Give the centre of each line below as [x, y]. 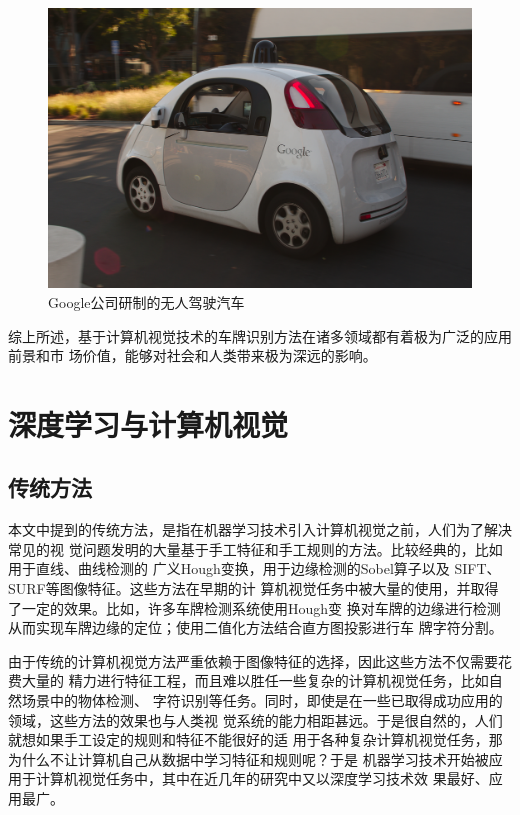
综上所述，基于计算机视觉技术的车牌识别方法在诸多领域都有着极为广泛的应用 [260, 335]
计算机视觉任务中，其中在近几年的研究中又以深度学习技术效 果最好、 [262, 778]
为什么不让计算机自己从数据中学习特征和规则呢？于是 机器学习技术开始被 [248, 758]
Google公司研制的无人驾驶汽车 [146, 301]
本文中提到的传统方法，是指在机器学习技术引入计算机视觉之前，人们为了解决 [260, 529]
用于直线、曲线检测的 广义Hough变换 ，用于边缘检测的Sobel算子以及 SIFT [247, 568]
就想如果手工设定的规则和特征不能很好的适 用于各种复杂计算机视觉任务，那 [255, 739]
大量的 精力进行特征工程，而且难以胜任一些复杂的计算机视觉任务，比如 [255, 680]
